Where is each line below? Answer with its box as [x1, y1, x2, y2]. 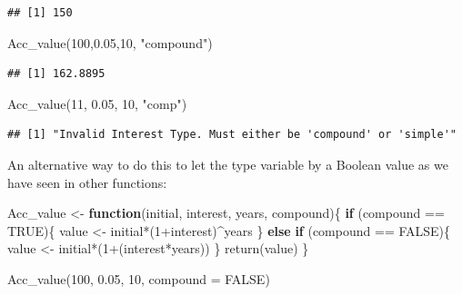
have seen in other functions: [7, 172, 167, 192]
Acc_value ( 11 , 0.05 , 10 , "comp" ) [7, 93, 187, 113]
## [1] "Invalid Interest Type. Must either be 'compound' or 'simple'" [7, 128, 457, 142]
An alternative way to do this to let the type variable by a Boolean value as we [7, 154, 448, 173]
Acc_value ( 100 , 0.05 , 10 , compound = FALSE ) [7, 269, 270, 288]
